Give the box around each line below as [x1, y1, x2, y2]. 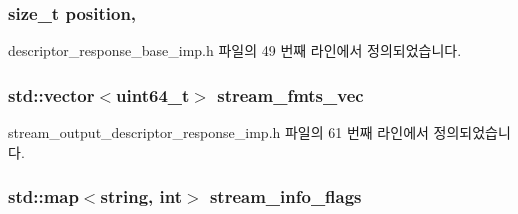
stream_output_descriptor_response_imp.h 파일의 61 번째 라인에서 [8, 122, 429, 143]
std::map [8, 184, 79, 209]
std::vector [8, 82, 95, 107]
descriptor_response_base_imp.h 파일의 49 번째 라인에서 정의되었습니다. [8, 40, 462, 61]
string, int [100, 184, 183, 209]
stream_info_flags [209, 184, 362, 209]
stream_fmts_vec [217, 82, 364, 107]
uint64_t [116, 82, 190, 107]
